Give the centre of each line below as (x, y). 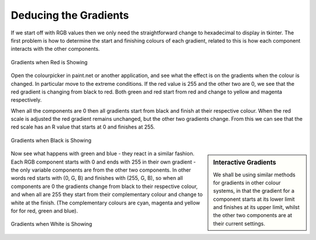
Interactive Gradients (245, 162)
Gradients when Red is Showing (49, 62)
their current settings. (239, 223)
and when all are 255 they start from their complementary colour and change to (107, 194)
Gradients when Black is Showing (51, 140)
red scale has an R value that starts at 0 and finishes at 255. (83, 127)
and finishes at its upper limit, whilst (256, 207)
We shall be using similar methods (254, 175)
